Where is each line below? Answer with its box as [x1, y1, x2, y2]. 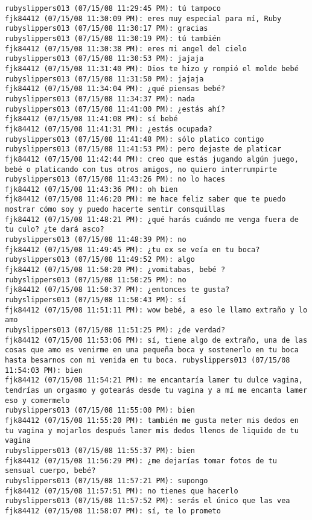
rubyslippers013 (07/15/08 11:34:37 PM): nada [5, 94, 195, 103]
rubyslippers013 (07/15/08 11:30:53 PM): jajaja [5, 54, 204, 63]
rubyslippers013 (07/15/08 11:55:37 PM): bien [5, 446, 195, 455]
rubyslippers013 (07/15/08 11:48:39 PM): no [5, 235, 186, 244]
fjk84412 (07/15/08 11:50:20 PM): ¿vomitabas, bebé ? [5, 265, 226, 274]
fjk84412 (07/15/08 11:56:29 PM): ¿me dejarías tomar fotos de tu [5, 456, 278, 465]
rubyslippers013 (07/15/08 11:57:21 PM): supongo [5, 476, 208, 485]
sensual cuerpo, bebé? [5, 466, 96, 475]
